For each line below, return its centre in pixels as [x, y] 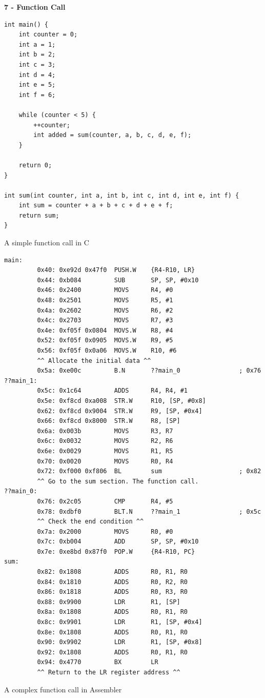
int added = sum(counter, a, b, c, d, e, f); [113, 135]
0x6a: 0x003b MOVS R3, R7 [105, 431]
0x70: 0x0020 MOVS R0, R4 [105, 461]
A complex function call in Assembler [63, 689]
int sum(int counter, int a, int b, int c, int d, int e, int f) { [122, 195]
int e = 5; [37, 85]
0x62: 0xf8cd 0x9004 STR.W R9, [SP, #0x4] [120, 411]
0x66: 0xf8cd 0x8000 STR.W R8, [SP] [109, 421]
